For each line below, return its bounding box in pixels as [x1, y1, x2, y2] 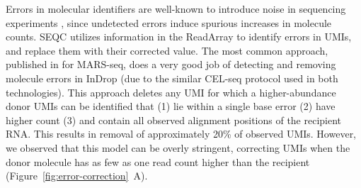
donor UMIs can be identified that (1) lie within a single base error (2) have [6, 99, 336, 114]
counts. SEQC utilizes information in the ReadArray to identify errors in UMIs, [6, 29, 352, 44]
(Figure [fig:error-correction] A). [6, 168, 148, 183]
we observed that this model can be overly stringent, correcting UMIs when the [6, 140, 350, 155]
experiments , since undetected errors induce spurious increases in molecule [6, 15, 332, 30]
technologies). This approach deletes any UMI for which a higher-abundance [6, 84, 336, 99]
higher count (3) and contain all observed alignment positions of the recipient [6, 112, 342, 127]
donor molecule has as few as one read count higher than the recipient [6, 154, 310, 169]
